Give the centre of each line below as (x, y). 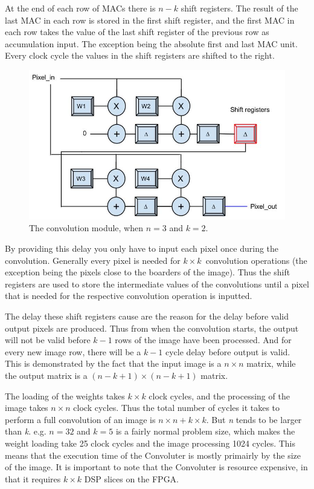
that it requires (33, 478)
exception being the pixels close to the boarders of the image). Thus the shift (148, 272)
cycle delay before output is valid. (228, 351)
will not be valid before (48, 340)
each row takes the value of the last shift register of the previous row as (137, 32)
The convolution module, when (86, 228)
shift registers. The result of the (239, 8)
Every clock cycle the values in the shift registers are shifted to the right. (140, 55)
